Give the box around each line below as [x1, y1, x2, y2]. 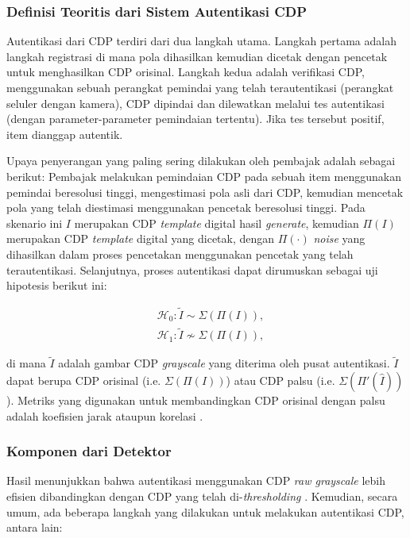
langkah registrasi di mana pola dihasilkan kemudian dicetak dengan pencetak [6, 48, 388, 64]
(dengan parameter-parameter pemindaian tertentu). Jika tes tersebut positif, [6, 110, 385, 127]
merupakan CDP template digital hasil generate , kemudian [74, 214, 359, 231]
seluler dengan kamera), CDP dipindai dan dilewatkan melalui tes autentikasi [6, 94, 385, 111]
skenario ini [6, 214, 63, 231]
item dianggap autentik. [6, 125, 123, 142]
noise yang [313, 230, 366, 247]
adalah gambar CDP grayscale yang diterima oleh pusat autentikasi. [58, 355, 390, 371]
